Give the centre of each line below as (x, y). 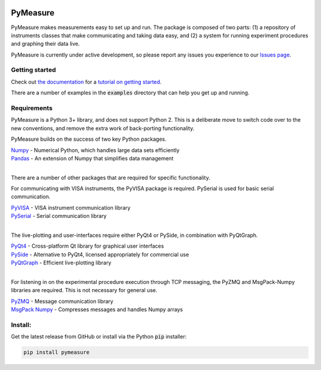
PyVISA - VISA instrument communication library (71, 207)
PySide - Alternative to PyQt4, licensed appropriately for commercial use (100, 254)
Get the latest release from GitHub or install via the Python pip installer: (99, 337)
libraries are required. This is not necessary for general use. (84, 290)
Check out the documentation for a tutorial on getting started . (86, 82)
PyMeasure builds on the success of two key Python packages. (89, 139)
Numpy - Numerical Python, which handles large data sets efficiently (95, 150)
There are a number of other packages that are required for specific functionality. (111, 178)
